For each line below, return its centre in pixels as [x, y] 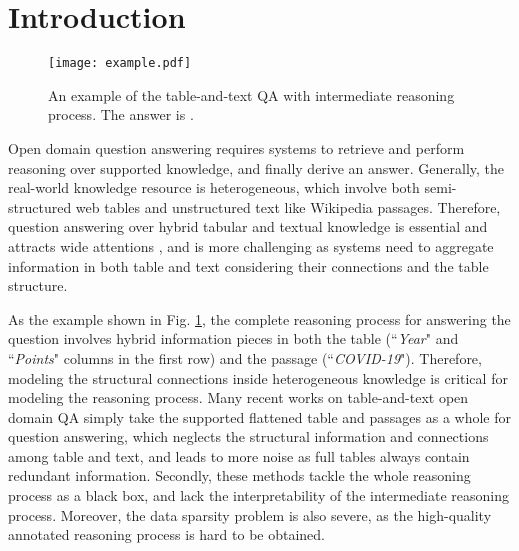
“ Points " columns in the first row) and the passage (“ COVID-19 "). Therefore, [245, 357]
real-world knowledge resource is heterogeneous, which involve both [214, 187]
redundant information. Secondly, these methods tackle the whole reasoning [239, 475]
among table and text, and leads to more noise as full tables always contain [239, 455]
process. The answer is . [121, 114]
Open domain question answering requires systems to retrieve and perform [236, 147]
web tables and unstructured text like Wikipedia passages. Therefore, [288, 206]
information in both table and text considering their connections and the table [248, 265]
